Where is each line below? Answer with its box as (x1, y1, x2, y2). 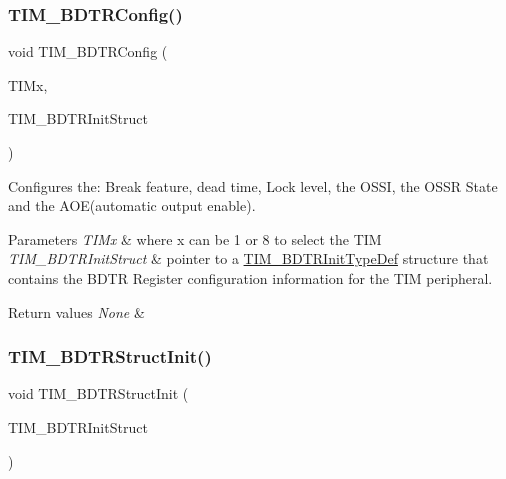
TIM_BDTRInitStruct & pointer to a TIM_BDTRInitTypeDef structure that (8, 248, 489, 269)
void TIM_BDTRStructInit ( (8, 383, 189, 404)
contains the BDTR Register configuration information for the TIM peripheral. (8, 267, 493, 288)
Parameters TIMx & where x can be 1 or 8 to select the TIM (8, 228, 382, 249)
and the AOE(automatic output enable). (8, 195, 256, 216)
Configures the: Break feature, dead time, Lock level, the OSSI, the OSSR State (8, 175, 498, 196)
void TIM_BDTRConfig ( (8, 41, 168, 62)
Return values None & (8, 301, 145, 322)
